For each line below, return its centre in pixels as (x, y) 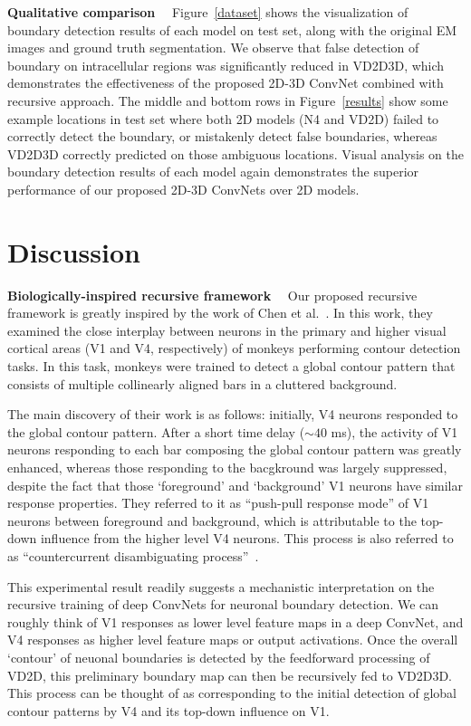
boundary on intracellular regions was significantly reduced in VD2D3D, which (226, 65)
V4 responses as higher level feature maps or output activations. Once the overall (233, 640)
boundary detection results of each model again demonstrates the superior (213, 172)
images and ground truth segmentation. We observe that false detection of (213, 48)
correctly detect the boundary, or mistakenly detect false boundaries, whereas (222, 136)
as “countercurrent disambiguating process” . (133, 555)
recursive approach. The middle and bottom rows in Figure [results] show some (228, 100)
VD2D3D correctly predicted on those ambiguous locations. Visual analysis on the (235, 153)
